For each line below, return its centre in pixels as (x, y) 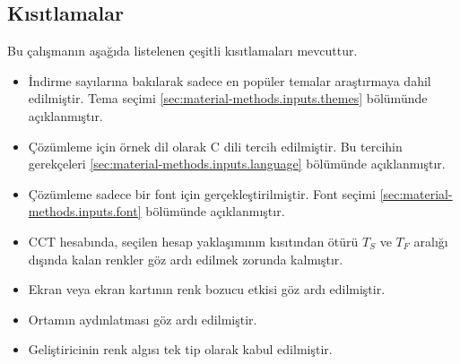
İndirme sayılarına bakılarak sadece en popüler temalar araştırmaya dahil (230, 80)
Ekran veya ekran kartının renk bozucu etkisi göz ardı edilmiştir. (207, 289)
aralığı (431, 241)
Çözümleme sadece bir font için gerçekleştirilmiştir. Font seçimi (202, 193)
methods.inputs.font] (85, 211)
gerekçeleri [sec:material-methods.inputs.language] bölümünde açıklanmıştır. (237, 164)
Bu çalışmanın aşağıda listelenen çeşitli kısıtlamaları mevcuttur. (182, 51)
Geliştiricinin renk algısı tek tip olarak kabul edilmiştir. (180, 349)
